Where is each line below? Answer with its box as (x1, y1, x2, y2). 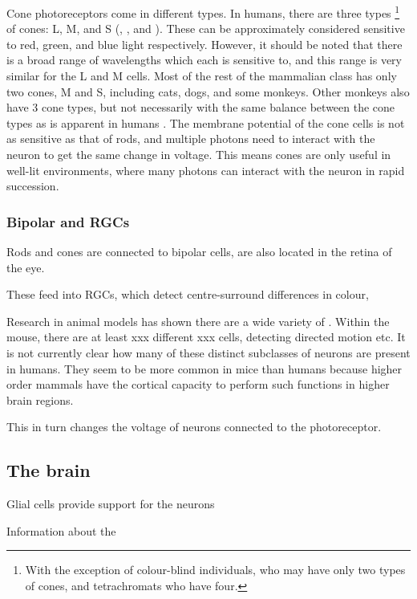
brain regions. (6, 391, 74, 408)
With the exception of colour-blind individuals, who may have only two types (25, 561, 406, 578)
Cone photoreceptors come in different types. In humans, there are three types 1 (6, 2, 400, 21)
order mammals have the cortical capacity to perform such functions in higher (6, 376, 390, 393)
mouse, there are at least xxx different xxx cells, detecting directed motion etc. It (6, 328, 406, 345)
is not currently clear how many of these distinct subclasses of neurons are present (6, 344, 411, 361)
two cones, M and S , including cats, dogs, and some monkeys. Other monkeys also (6, 83, 410, 100)
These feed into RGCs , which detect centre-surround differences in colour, (6, 286, 369, 303)
